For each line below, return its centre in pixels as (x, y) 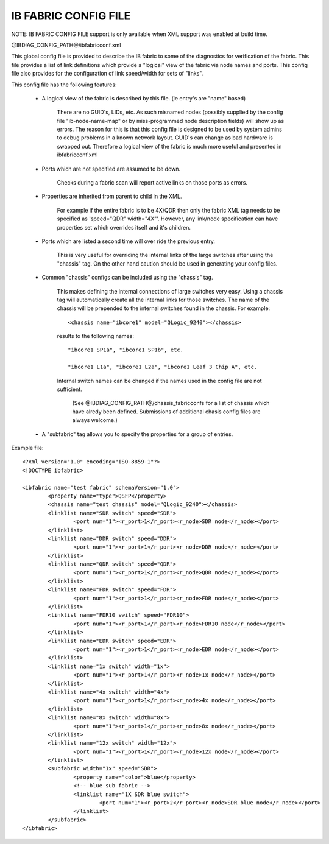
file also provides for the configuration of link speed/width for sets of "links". (107, 74)
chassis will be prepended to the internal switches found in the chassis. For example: (164, 308)
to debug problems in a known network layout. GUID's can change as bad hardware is (165, 138)
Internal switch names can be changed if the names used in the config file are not (159, 381)
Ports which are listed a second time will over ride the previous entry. (129, 241)
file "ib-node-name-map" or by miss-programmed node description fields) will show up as (171, 121)
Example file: (27, 448)
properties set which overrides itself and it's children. (124, 227)
